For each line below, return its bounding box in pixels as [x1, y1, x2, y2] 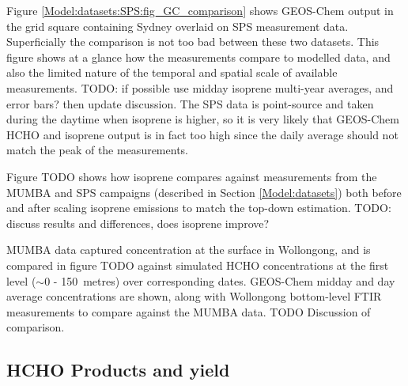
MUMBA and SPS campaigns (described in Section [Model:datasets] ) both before [6, 184, 402, 200]
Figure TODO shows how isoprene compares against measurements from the [6, 168, 377, 184]
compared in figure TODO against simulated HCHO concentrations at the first [6, 256, 389, 273]
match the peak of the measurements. [6, 142, 188, 158]
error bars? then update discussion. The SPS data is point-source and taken [6, 95, 374, 112]
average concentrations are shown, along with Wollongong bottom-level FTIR [6, 288, 382, 305]
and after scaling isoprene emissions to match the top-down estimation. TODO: [6, 199, 391, 216]
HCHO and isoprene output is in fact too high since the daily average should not [6, 126, 399, 142]
